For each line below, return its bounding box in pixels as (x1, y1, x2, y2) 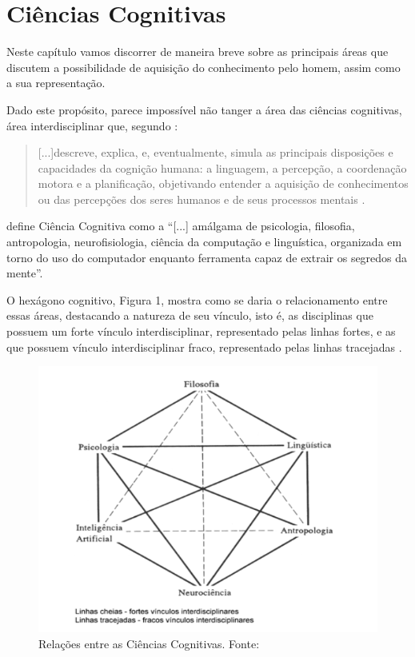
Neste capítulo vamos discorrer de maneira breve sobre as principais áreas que (6, 43, 389, 60)
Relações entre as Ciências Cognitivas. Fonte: (38, 635, 260, 651)
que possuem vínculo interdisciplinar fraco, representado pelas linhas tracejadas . (6, 338, 402, 355)
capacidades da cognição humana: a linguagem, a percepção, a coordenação (38, 159, 407, 176)
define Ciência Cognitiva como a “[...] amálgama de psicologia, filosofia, (6, 217, 355, 234)
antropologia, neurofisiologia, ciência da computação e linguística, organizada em (6, 233, 402, 250)
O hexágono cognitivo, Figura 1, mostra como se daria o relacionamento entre (6, 291, 388, 308)
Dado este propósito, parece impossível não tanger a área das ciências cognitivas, (6, 101, 402, 117)
